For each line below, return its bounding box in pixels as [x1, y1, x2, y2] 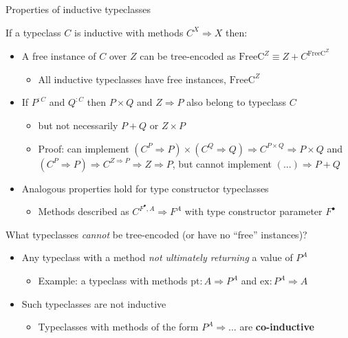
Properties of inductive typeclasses [6, 2, 151, 16]
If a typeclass [6, 25, 61, 39]
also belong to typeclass [186, 95, 287, 109]
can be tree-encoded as [140, 49, 236, 63]
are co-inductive [239, 319, 314, 334]
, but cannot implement [172, 156, 272, 170]
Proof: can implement [38, 141, 129, 155]
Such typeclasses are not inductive [21, 296, 166, 311]
